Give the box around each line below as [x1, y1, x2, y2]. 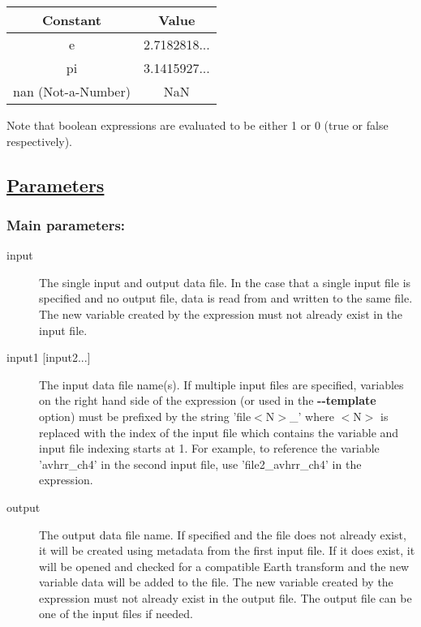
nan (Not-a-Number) [13, 82, 131, 101]
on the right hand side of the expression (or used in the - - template [39, 392, 376, 409]
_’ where [290, 407, 334, 424]
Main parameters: [6, 214, 126, 234]
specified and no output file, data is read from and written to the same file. [39, 290, 413, 307]
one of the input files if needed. [39, 605, 193, 622]
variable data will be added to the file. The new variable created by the [39, 573, 393, 590]
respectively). [6, 132, 73, 149]
